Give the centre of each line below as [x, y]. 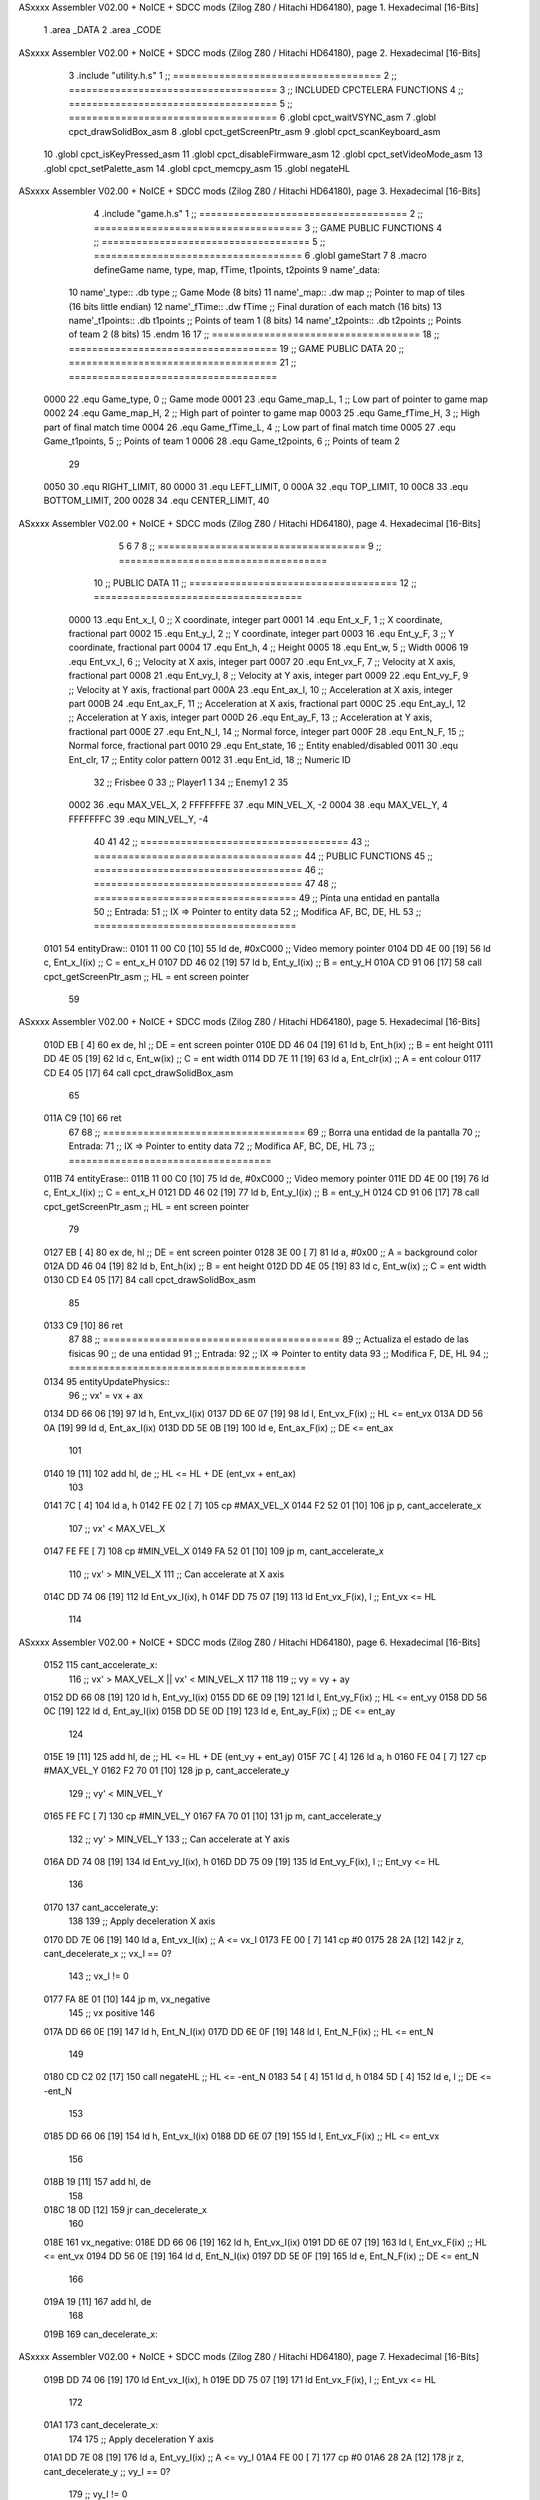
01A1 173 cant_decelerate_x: [101, 2425]
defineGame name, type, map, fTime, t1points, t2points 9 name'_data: [236, 269]
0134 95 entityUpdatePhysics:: [106, 1381]
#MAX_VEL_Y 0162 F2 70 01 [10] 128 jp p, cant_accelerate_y [166, 1771]
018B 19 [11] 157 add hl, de [97, 2182]
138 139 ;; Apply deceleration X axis [142, 1921]
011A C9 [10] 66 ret [82, 1118]
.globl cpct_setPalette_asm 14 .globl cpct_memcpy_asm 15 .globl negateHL [196, 168]
